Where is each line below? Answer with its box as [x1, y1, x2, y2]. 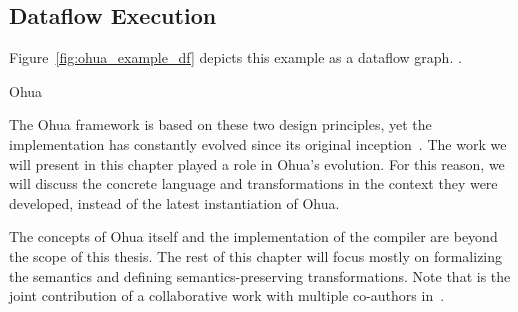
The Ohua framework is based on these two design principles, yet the [9, 114, 432, 135]
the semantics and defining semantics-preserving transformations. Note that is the [9, 265, 511, 286]
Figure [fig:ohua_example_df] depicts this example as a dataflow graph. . [9, 47, 462, 68]
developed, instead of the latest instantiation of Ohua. [9, 192, 340, 213]
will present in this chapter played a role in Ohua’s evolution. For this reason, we [9, 153, 505, 174]
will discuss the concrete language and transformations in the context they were [9, 173, 498, 194]
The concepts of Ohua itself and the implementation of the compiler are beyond [9, 226, 498, 247]
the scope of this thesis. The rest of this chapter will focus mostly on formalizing [9, 245, 503, 266]
